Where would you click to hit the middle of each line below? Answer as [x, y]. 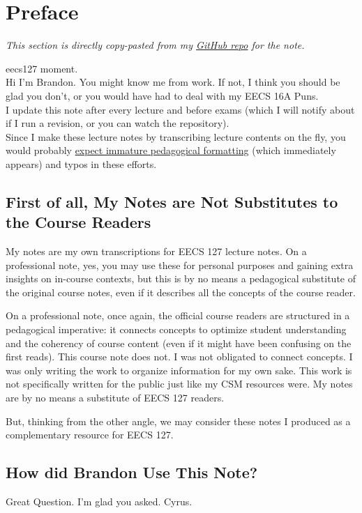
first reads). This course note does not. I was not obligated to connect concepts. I [179, 357]
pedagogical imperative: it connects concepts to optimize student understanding [176, 329]
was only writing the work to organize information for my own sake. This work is [179, 370]
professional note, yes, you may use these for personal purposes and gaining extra [180, 265]
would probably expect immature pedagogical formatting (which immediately [171, 150]
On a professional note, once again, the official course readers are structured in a [178, 315]
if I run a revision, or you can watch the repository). [118, 123]
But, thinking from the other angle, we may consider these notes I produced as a [178, 421]
